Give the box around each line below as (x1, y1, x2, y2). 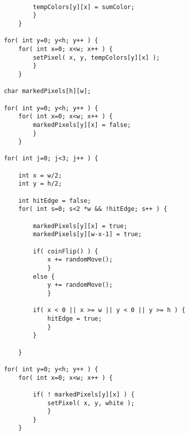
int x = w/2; (18, 171, 62, 179)
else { (32, 273, 55, 280)
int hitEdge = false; (18, 197, 91, 204)
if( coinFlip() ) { (32, 247, 98, 255)
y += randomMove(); (47, 281, 113, 289)
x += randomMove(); (47, 256, 113, 264)
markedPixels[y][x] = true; (32, 222, 128, 230)
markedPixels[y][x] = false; (32, 121, 131, 128)
